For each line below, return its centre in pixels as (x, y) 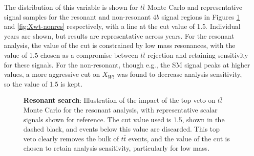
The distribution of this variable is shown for (71, 7)
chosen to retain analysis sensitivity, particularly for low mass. (116, 148)
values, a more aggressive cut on (52, 74)
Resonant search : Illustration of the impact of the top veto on (119, 100)
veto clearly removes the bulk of (71, 138)
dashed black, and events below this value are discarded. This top (122, 129)
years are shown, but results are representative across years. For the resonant (119, 35)
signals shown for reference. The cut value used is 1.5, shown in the (124, 119)
